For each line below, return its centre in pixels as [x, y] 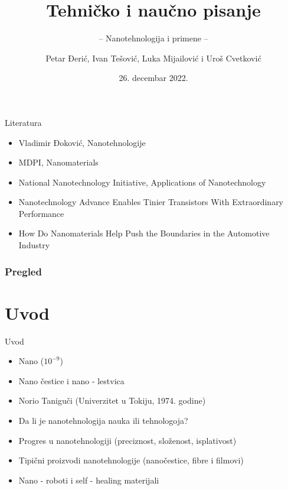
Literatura [23, 122]
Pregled [23, 271]
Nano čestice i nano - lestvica [71, 380]
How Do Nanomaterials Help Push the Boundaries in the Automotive [144, 233]
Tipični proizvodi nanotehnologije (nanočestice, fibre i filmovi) [131, 460]
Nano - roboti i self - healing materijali [89, 480]
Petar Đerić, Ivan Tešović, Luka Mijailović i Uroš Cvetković [153, 58]
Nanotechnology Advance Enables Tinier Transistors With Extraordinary [151, 202]
